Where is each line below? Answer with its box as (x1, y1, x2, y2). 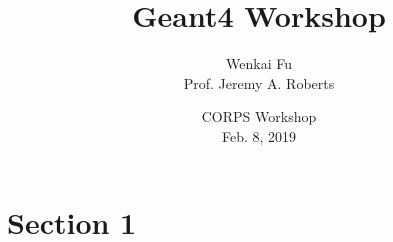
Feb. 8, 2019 (221, 125, 297, 146)
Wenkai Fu (226, 53, 292, 74)
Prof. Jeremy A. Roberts (183, 72, 335, 93)
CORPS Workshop (201, 106, 317, 127)
